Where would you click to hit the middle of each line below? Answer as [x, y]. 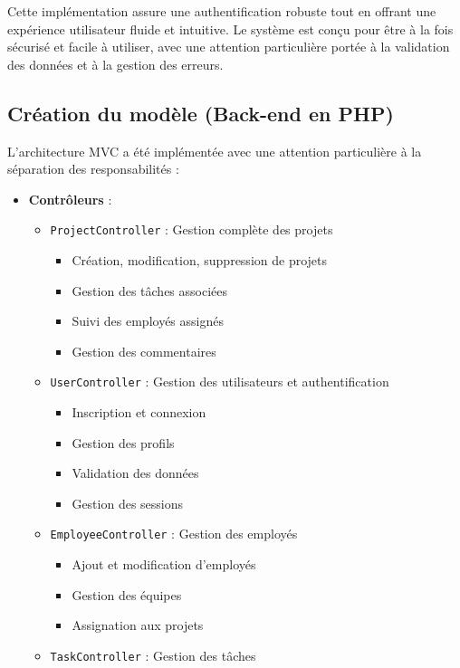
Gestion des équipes [127, 594]
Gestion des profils [123, 442]
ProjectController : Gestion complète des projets [192, 229]
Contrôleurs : [70, 199]
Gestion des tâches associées [150, 290]
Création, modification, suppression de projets [200, 260]
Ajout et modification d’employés [164, 564]
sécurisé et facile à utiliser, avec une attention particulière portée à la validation [229, 47]
